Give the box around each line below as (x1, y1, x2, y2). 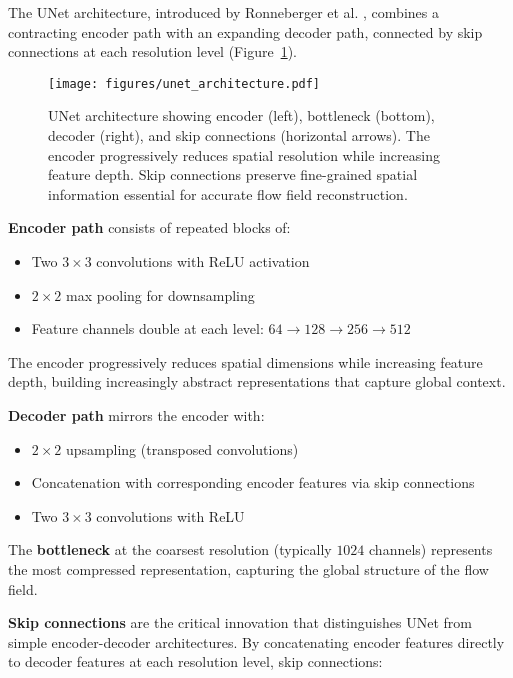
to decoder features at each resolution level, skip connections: (8, 651, 383, 672)
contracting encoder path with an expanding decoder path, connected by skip (8, 21, 483, 42)
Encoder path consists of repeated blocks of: (8, 217, 291, 238)
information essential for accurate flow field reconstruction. (48, 183, 408, 204)
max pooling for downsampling (66, 284, 255, 305)
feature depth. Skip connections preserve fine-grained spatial (48, 164, 418, 185)
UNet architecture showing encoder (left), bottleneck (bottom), (48, 105, 435, 126)
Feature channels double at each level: (31, 318, 264, 339)
